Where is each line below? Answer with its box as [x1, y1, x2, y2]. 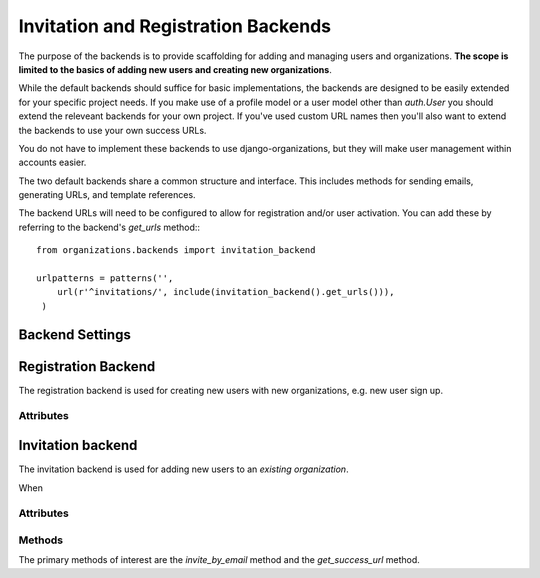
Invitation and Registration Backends [18, 15, 332, 37]
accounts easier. [18, 156, 87, 169]
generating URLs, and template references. [18, 189, 196, 201]
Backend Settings [18, 326, 132, 343]
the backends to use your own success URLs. [18, 124, 207, 136]
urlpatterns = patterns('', [36, 273, 174, 284]
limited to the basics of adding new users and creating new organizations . [18, 63, 332, 75]
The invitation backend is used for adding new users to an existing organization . [18, 463, 349, 475]
